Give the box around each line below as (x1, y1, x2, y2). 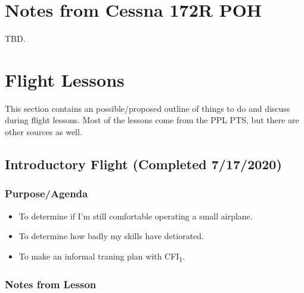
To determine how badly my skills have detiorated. (18, 230, 204, 242)
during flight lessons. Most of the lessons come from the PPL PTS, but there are (5, 114, 299, 126)
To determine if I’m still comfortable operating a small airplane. (18, 209, 253, 222)
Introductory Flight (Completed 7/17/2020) (5, 155, 282, 173)
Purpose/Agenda (5, 186, 88, 201)
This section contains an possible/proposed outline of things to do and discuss (5, 102, 290, 114)
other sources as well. (5, 126, 82, 138)
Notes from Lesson (5, 276, 97, 291)
